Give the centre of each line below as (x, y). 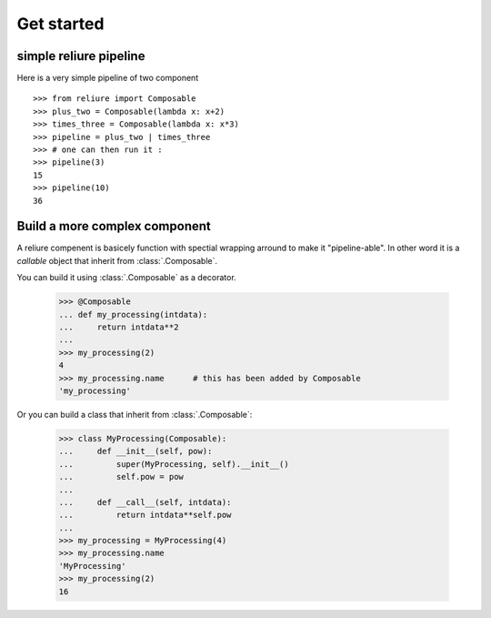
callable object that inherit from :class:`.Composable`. (117, 260)
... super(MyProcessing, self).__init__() (174, 464)
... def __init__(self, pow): (135, 451)
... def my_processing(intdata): (133, 314)
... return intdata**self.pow (145, 515)
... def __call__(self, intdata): (145, 502)
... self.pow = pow (121, 477)
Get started (60, 24)
